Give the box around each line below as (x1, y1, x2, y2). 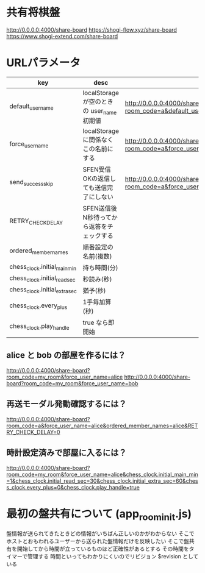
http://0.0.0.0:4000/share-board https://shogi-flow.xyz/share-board (6, 26, 177, 34)
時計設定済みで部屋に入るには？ (6, 447, 127, 458)
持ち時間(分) (82, 263, 118, 272)
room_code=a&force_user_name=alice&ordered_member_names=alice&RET (6, 422, 198, 429)
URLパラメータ (6, 56, 81, 70)
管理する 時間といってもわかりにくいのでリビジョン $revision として (27, 553, 199, 560)
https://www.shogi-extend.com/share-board (6, 32, 118, 40)
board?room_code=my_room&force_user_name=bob (6, 379, 138, 387)
